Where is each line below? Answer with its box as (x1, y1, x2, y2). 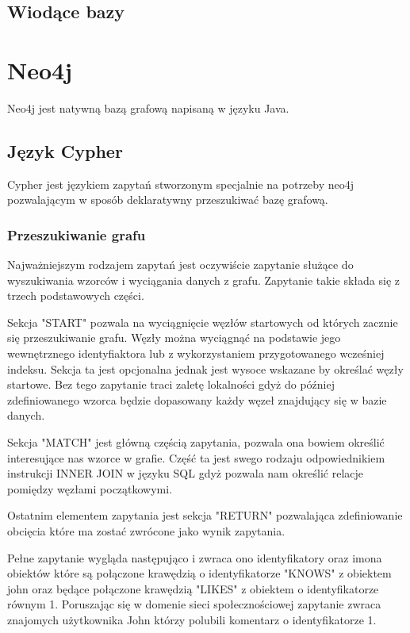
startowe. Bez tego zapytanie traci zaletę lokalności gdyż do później (7, 376, 335, 393)
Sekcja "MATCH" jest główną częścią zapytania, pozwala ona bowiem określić (7, 434, 385, 451)
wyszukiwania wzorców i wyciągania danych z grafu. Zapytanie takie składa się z (7, 271, 400, 288)
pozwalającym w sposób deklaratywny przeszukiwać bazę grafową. (7, 191, 328, 208)
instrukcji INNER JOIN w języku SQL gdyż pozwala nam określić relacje (7, 465, 364, 481)
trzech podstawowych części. (7, 287, 144, 304)
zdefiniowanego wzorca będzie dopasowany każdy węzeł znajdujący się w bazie (7, 391, 387, 408)
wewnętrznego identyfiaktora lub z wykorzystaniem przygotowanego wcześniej (7, 345, 385, 362)
